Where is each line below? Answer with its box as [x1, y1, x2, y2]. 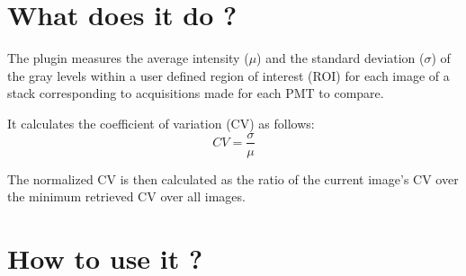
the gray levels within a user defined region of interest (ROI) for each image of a [7, 66, 450, 85]
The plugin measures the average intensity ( [7, 49, 249, 67]
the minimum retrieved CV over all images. [7, 187, 246, 206]
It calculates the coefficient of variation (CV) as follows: [7, 113, 315, 132]
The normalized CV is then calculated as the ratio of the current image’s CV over [7, 169, 459, 188]
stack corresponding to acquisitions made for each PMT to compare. [7, 84, 384, 102]
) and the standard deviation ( [256, 49, 425, 67]
